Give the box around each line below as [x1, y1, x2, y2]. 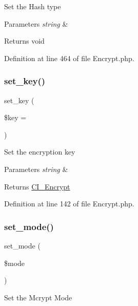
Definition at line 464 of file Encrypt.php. [4, 52, 134, 63]
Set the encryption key [4, 146, 75, 157]
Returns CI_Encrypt [4, 181, 70, 192]
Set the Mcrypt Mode [4, 292, 72, 302]
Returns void [4, 35, 45, 46]
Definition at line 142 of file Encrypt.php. [4, 198, 134, 209]
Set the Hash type [4, 1, 61, 11]
